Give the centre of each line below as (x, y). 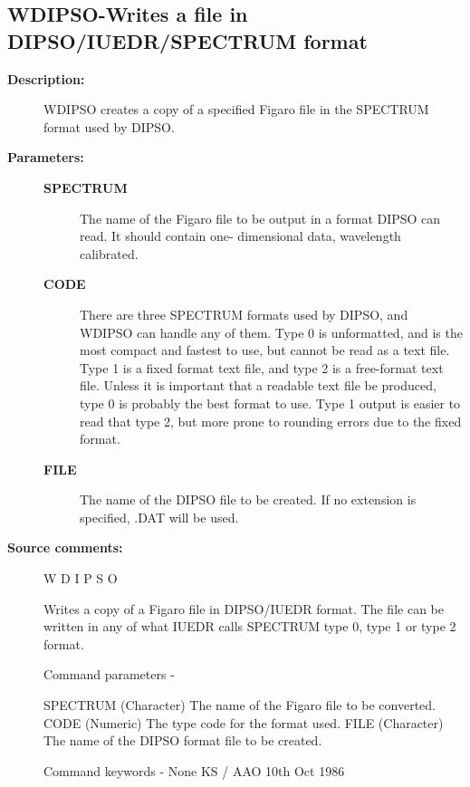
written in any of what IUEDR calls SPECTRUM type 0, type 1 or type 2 (250, 626)
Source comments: (65, 547)
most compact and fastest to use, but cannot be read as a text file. (265, 350)
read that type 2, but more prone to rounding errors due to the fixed (271, 421)
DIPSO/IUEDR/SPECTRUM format (187, 40)
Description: (46, 78)
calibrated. (109, 253)
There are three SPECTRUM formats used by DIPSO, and (244, 314)
